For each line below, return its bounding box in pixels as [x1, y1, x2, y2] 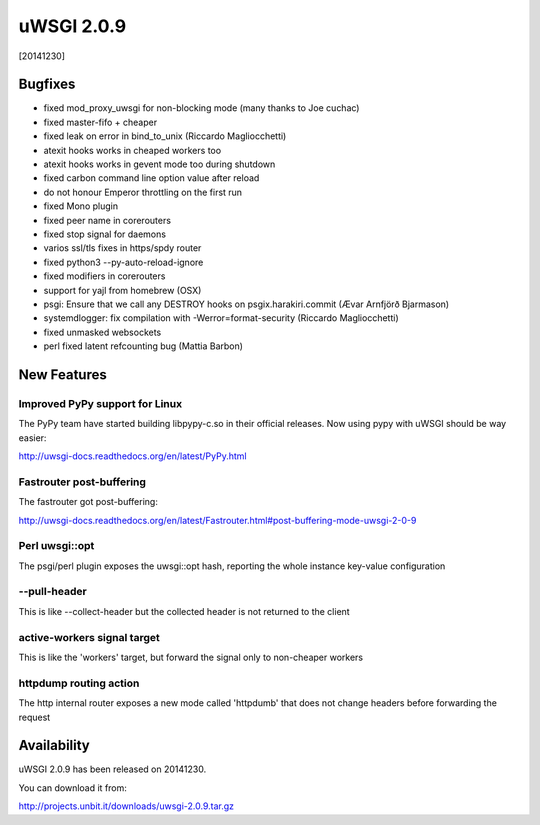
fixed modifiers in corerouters [43, 270, 166, 282]
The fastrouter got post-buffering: [18, 496, 159, 508]
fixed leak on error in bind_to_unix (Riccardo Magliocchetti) [43, 130, 287, 142]
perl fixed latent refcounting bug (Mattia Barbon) [43, 340, 244, 352]
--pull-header [18, 585, 87, 599]
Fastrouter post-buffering [18, 475, 147, 489]
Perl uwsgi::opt [18, 539, 95, 553]
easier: [18, 431, 47, 444]
